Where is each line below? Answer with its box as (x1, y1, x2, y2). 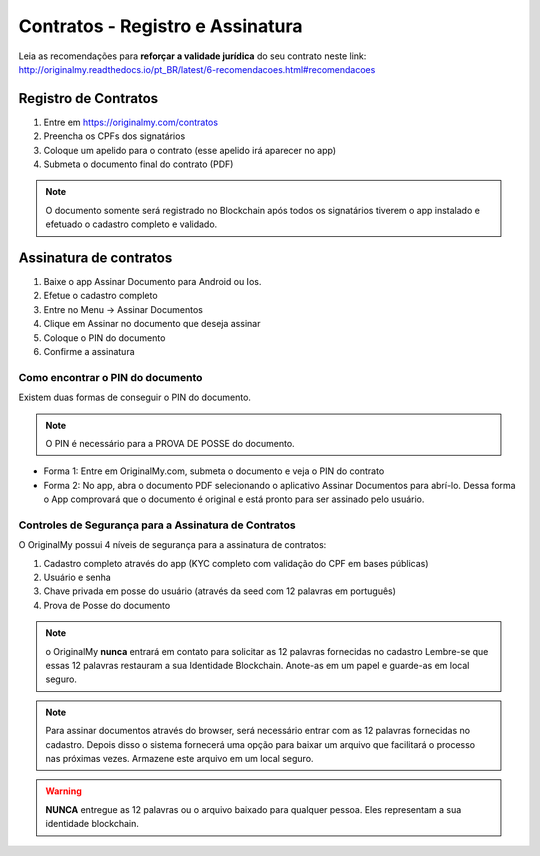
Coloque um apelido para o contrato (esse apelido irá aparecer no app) (43, 144, 337, 156)
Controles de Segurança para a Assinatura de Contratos (18, 518, 296, 532)
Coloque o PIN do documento (43, 331, 166, 344)
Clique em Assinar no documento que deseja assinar (43, 318, 261, 330)
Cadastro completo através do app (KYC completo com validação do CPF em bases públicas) (43, 557, 429, 569)
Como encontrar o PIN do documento (18, 370, 203, 384)
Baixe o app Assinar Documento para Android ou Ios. (43, 276, 262, 288)
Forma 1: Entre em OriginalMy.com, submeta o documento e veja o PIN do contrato (43, 465, 385, 477)
